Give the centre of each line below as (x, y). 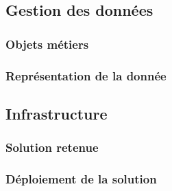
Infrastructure (57, 113)
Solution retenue (52, 147)
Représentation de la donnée (86, 75)
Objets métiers (47, 44)
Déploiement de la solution (81, 179)
